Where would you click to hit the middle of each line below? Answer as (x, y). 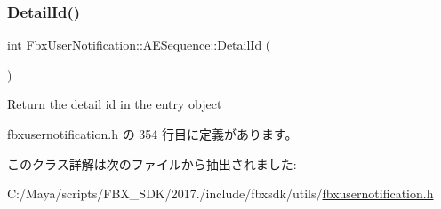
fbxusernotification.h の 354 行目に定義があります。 (152, 134)
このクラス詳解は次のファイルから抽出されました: (152, 163)
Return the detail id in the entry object (115, 104)
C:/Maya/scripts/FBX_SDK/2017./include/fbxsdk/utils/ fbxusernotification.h (220, 194)
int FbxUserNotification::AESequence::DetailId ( (139, 45)
